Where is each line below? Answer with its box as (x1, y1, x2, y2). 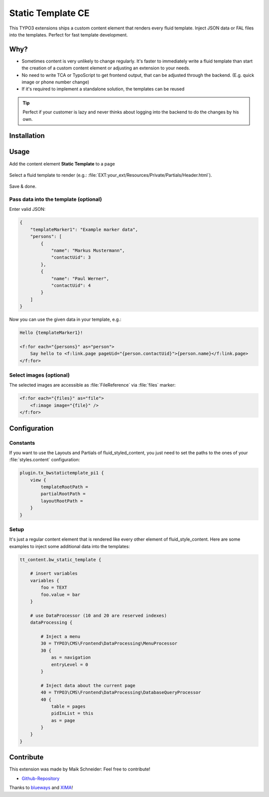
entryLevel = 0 (51, 662, 88, 667)
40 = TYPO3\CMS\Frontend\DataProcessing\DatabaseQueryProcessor (40, 690, 201, 696)
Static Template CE (9, 7, 90, 18)
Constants (9, 439, 35, 446)
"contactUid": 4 (51, 282, 91, 288)
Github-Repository (21, 775, 60, 782)
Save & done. (9, 183, 37, 189)
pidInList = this (51, 711, 94, 717)
